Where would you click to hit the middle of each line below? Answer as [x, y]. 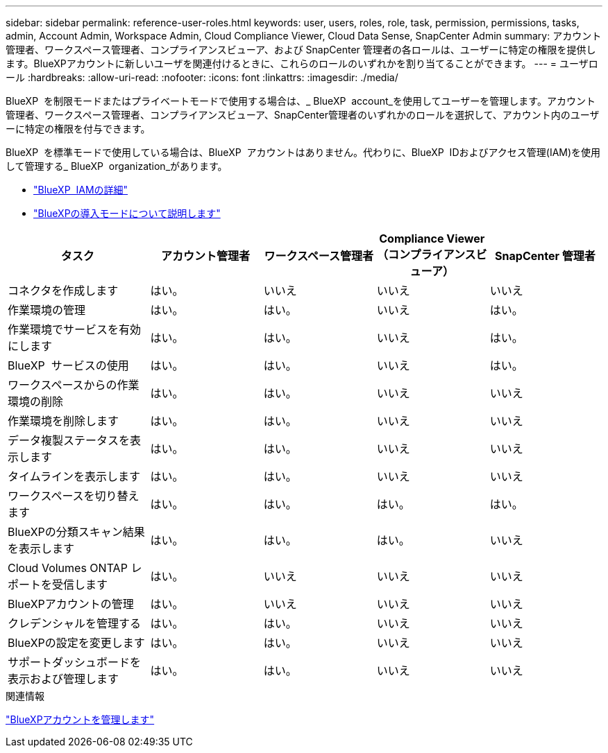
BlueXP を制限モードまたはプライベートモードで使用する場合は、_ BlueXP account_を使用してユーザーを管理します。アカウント [301, 101]
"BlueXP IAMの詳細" [81, 190]
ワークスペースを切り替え [74, 496]
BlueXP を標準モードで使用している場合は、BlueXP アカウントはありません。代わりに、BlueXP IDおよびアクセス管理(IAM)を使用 [303, 152]
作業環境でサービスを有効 [75, 329]
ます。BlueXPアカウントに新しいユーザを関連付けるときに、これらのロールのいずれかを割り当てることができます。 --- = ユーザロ [302, 63]
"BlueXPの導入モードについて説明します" [127, 213]
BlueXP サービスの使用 [68, 365]
